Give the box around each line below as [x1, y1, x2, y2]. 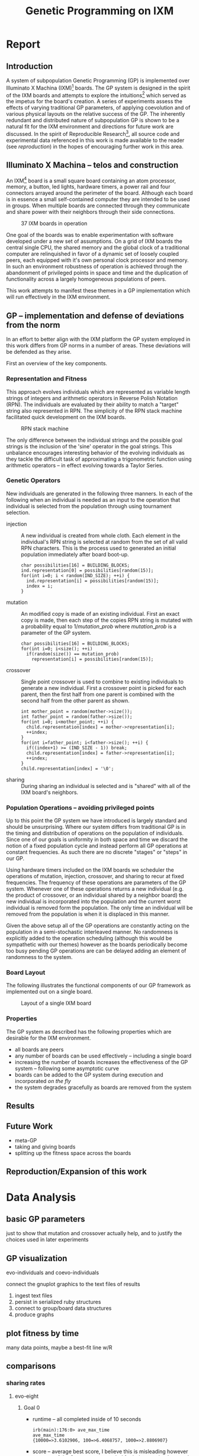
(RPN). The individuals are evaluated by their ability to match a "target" [6, 401, 179, 408]
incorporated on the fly [14, 1077, 71, 1084]
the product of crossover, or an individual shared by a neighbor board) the [6, 892, 187, 899]
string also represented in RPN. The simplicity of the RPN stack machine [6, 407, 182, 414]
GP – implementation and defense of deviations [6, 311, 185, 321]
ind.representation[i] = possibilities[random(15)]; [26, 578, 159, 584]
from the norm [6, 319, 60, 330]
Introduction [6, 61, 53, 71]
